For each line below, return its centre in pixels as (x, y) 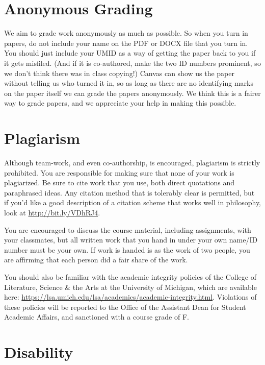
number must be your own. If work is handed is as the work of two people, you (127, 249)
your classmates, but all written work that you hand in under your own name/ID (131, 240)
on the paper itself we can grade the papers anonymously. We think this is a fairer (132, 93)
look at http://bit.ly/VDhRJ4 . (52, 212)
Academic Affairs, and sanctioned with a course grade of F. (97, 317)
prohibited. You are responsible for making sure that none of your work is (119, 172)
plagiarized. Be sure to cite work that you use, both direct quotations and (120, 182)
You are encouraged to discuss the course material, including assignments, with (128, 229)
